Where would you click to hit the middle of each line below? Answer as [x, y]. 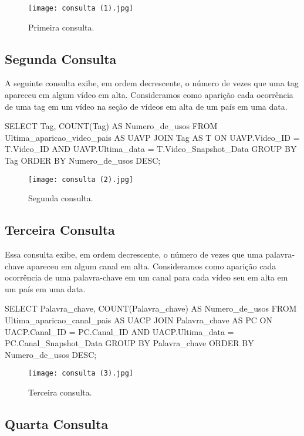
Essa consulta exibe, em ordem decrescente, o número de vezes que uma [134, 254]
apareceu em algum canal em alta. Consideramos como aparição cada [152, 266]
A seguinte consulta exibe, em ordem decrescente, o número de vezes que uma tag [152, 83]
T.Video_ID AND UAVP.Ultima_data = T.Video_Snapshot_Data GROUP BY [151, 149]
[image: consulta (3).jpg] [81, 374]
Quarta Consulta [57, 424]
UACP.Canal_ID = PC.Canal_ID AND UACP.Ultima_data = [119, 331]
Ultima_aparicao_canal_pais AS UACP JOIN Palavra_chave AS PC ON [139, 320]
